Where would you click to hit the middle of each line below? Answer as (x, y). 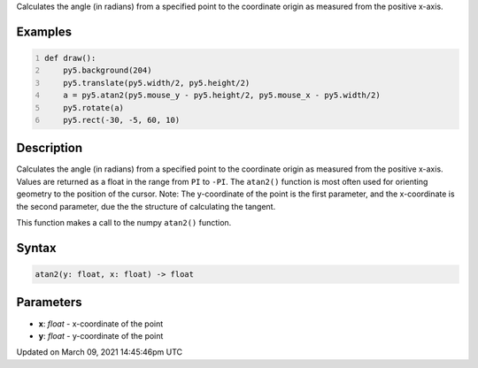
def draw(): (70, 58)
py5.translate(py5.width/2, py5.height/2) (157, 83)
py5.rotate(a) (93, 107)
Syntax (36, 248)
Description (50, 148)
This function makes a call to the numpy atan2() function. (124, 223)
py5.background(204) (108, 70)
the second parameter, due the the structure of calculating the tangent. (146, 206)
